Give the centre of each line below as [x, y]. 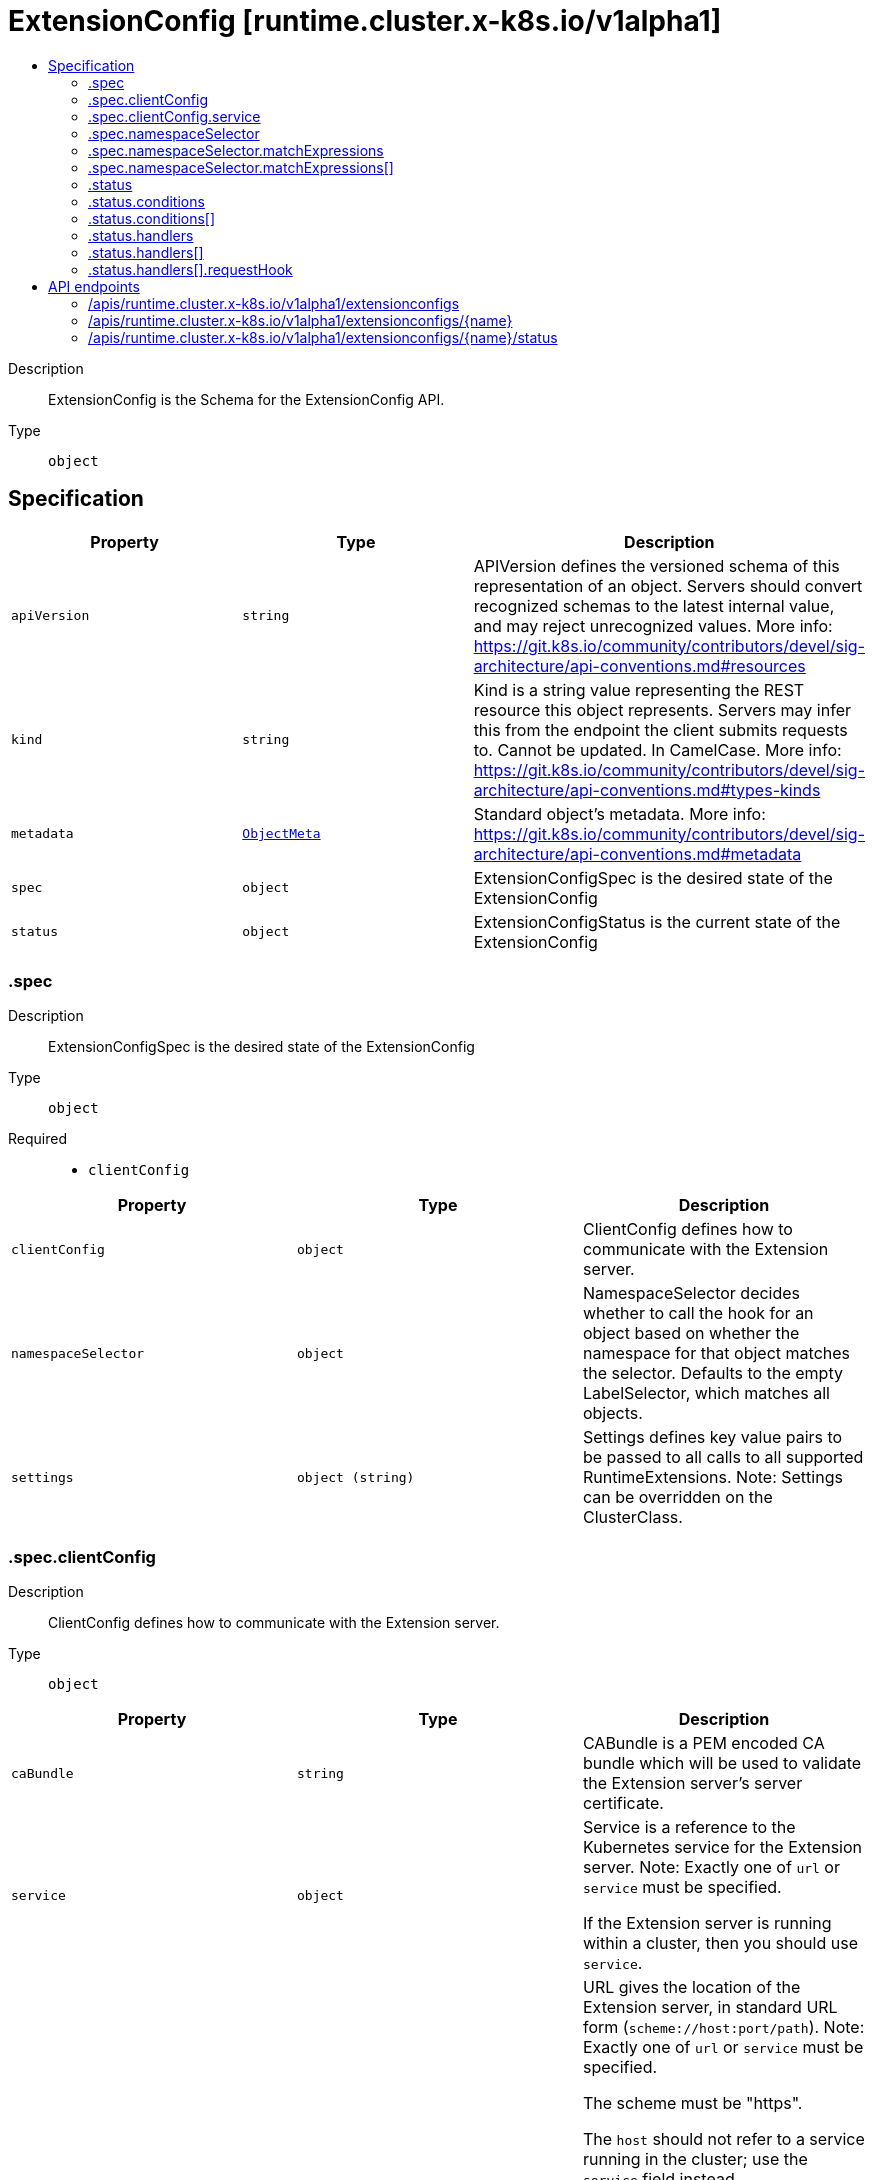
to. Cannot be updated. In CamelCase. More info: [657, 749]
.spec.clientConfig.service [174, 116]
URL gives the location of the [691, 1987]
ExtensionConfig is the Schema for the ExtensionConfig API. [246, 399]
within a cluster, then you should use [720, 1943]
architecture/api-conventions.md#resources [639, 665]
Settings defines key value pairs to [712, 1437]
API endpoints [94, 286]
